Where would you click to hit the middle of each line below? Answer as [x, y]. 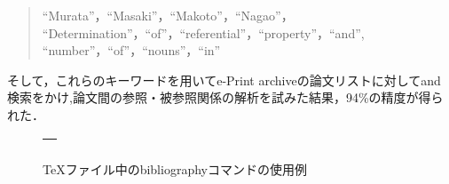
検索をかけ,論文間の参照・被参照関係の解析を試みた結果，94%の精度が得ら [225, 97]
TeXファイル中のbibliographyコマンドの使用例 [175, 168]
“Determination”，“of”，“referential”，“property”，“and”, [203, 32]
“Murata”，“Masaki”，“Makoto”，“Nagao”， [168, 15]
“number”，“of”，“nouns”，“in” [131, 50]
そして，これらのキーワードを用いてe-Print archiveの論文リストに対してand [224, 80]
